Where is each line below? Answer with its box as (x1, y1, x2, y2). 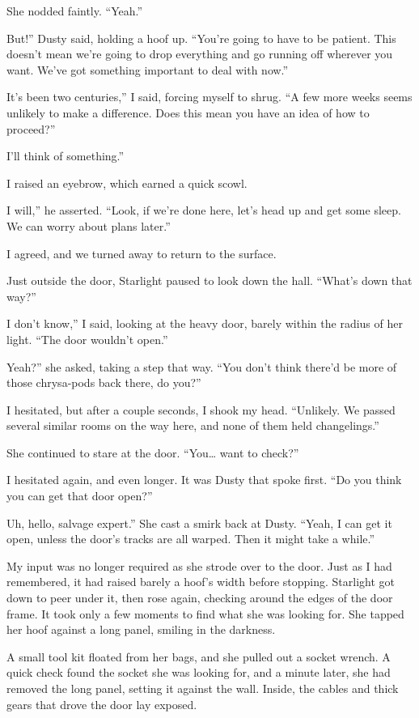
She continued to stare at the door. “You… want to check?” (6, 444, 299, 461)
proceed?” (6, 120, 56, 137)
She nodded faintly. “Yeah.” (6, 2, 143, 19)
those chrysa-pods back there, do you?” (6, 374, 201, 391)
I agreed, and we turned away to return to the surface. (6, 244, 277, 261)
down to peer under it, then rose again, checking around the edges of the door (6, 589, 393, 606)
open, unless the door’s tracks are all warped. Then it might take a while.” (6, 530, 375, 547)
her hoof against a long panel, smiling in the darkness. (6, 621, 276, 638)
